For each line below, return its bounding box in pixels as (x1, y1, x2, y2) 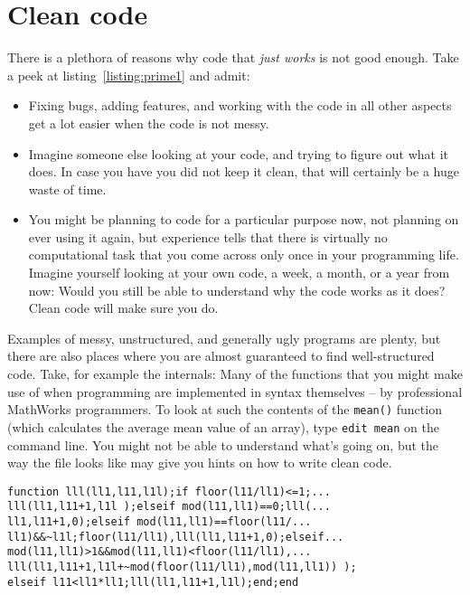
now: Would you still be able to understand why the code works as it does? (28, 280, 446, 299)
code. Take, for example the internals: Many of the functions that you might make (7, 364, 463, 383)
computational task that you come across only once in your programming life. (28, 245, 459, 264)
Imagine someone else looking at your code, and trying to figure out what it (28, 144, 449, 163)
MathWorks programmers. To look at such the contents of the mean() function (7, 400, 442, 419)
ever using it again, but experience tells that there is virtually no (28, 227, 388, 246)
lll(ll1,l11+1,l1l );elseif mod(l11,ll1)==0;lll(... (7, 500, 331, 514)
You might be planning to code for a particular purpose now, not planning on (28, 210, 459, 229)
